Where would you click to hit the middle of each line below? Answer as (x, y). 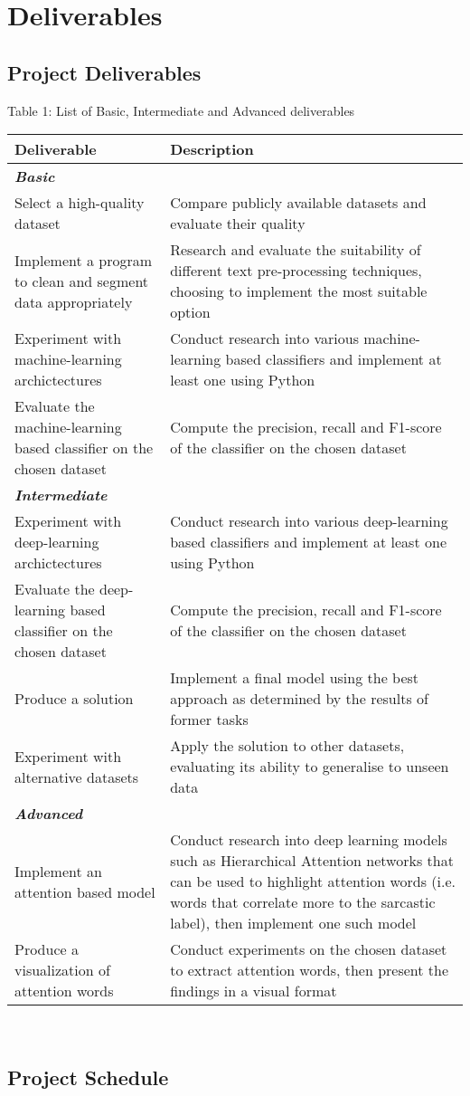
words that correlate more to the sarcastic (303, 902)
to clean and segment (82, 281)
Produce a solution (74, 699)
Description (212, 149)
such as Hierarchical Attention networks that (312, 861)
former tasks (209, 720)
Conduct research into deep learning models (309, 840)
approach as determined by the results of (299, 699)
